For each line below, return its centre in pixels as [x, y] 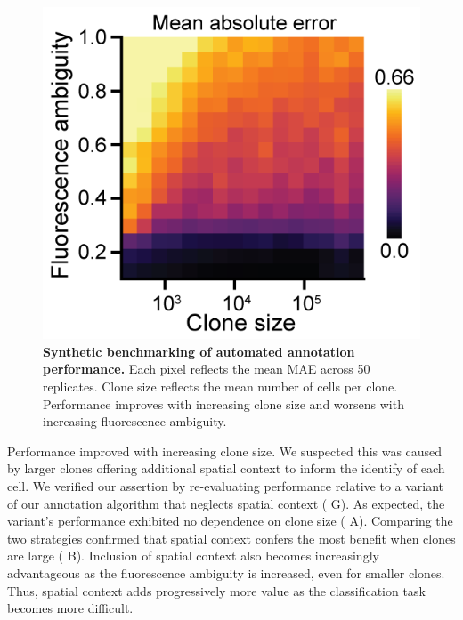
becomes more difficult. [70, 608]
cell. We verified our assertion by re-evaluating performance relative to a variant [226, 486]
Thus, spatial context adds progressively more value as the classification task [216, 590]
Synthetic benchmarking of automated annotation [199, 351]
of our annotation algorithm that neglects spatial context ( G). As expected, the [226, 503]
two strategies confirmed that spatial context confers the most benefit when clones [231, 538]
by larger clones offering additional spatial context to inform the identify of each [226, 468]
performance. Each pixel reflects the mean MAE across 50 [207, 369]
